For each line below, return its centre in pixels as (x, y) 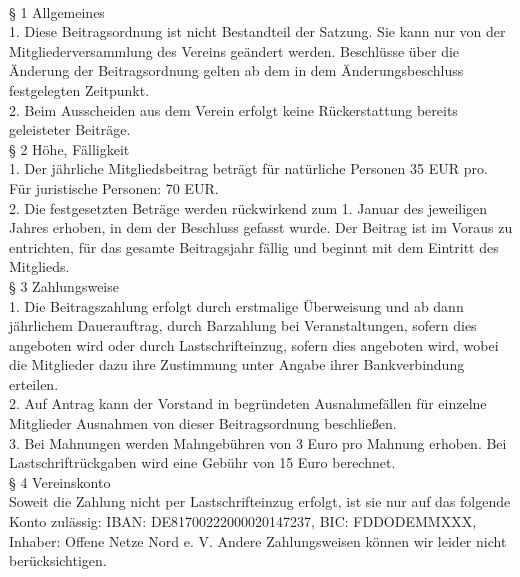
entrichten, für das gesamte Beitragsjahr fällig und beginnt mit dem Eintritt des (254, 246)
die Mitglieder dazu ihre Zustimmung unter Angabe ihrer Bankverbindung (237, 364)
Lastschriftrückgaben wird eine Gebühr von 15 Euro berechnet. (202, 462)
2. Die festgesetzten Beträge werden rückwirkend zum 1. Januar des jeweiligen (248, 207)
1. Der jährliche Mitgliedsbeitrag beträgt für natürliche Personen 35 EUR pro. (248, 168)
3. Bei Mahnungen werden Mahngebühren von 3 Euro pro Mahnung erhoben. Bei (258, 442)
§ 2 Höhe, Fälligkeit (69, 148)
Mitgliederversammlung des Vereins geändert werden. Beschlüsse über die (234, 50)
